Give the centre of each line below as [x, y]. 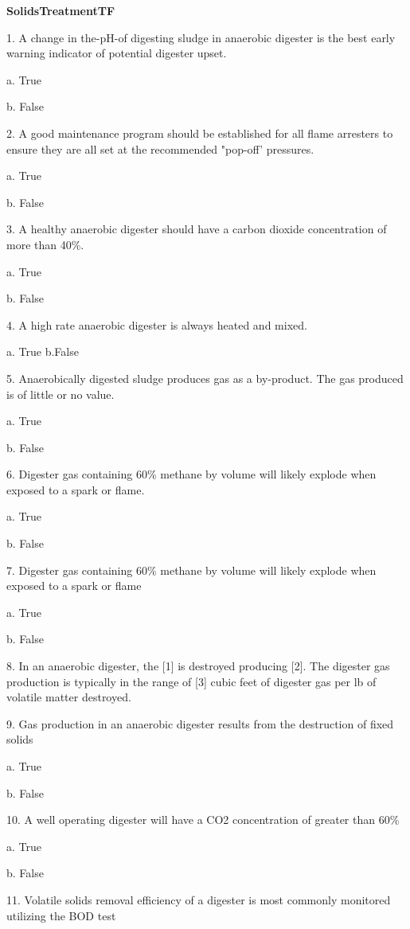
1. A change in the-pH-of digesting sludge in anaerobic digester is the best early [201, 37]
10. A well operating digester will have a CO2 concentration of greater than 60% [203, 820]
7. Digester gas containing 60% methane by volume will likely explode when [191, 570]
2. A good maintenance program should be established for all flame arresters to [200, 133]
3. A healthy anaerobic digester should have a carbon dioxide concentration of [197, 229]
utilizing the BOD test [61, 915]
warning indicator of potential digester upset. [117, 53]
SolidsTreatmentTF [61, 10]
